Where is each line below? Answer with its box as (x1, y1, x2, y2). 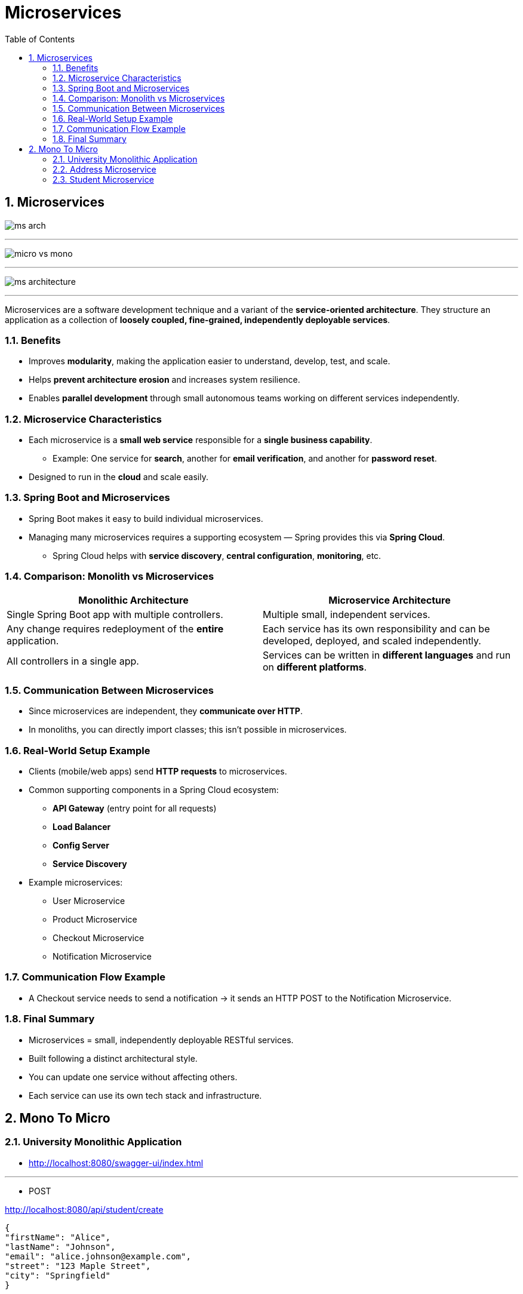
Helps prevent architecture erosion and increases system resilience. (29, 374, 300, 385)
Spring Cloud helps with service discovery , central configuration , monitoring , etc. (53, 550, 382, 561)
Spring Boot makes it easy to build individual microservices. (29, 513, 263, 524)
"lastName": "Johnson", (5, 1241, 116, 1252)
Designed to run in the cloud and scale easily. (29, 472, 208, 482)
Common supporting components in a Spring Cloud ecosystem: (29, 785, 279, 795)
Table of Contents (5, 33, 75, 44)
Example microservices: (29, 877, 123, 888)
